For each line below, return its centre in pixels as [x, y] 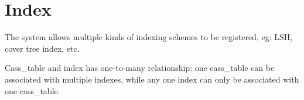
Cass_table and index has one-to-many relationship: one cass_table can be [140, 68]
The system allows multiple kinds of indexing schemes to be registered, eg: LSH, [149, 37]
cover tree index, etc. [42, 48]
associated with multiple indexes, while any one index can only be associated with [152, 79]
